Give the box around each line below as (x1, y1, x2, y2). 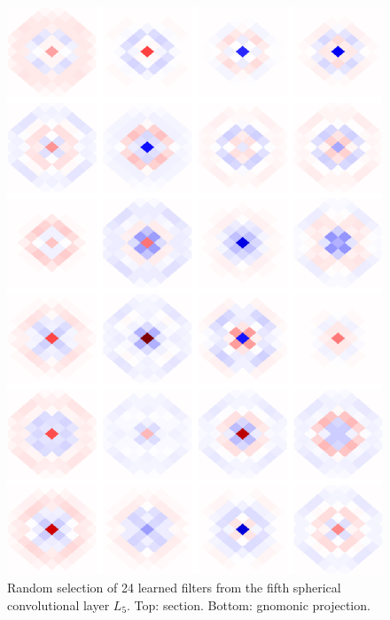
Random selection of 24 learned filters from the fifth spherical (7, 578, 341, 597)
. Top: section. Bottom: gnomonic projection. (127, 595, 370, 614)
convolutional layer (7, 595, 110, 614)
